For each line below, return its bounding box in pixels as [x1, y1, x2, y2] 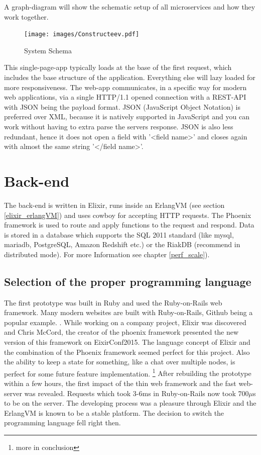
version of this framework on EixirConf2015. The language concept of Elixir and [4, 337, 250, 347]
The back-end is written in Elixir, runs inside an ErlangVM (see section [4, 199, 225, 210]
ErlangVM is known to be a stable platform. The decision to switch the [4, 407, 224, 418]
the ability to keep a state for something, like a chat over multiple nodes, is [4, 356, 235, 367]
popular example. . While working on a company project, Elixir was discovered [4, 317, 246, 327]
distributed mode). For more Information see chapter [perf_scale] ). [4, 249, 210, 259]
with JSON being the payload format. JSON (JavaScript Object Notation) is [4, 101, 240, 112]
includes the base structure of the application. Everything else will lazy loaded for [4, 72, 255, 83]
